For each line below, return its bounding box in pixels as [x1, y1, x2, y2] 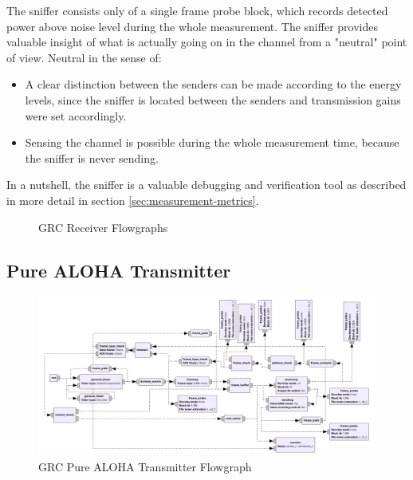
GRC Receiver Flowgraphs [38, 218, 168, 235]
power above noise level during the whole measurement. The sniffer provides [6, 18, 378, 34]
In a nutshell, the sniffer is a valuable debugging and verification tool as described [6, 176, 407, 193]
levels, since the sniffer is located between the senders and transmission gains [25, 91, 401, 108]
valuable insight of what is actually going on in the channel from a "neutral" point [6, 33, 407, 50]
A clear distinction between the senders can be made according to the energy [25, 76, 402, 92]
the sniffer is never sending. [25, 149, 159, 166]
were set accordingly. [25, 107, 127, 124]
